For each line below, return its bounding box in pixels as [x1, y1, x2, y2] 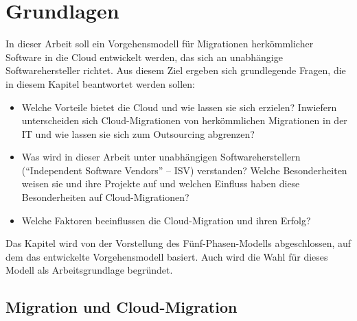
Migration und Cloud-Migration [5, 296, 238, 318]
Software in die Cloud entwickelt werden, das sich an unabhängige [5, 49, 283, 64]
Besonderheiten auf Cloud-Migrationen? [21, 190, 189, 204]
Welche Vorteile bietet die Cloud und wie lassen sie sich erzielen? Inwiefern [21, 99, 337, 114]
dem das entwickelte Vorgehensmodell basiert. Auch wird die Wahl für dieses [5, 249, 328, 263]
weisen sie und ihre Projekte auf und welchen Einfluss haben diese [21, 176, 300, 191]
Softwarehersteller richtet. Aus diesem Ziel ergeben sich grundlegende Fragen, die [5, 63, 346, 78]
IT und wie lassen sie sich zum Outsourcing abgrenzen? [21, 126, 255, 141]
